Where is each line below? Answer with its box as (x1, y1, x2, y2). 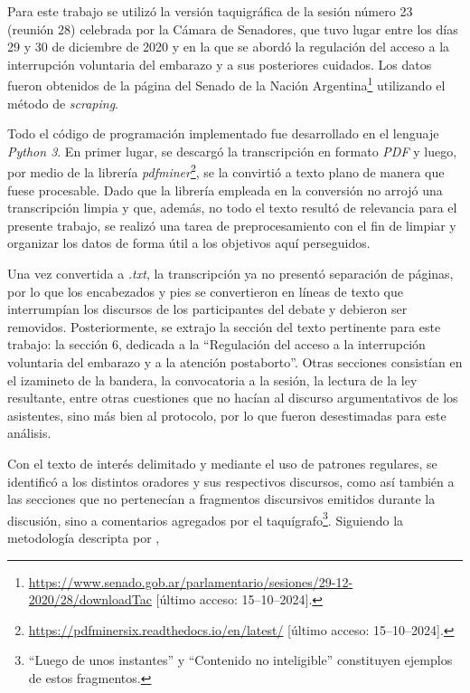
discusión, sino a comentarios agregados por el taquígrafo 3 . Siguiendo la (7, 508, 404, 529)
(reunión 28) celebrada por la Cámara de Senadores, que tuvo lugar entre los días (7, 19, 458, 38)
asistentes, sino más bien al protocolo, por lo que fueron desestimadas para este (7, 405, 446, 424)
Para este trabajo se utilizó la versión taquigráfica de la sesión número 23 (7, 2, 413, 20)
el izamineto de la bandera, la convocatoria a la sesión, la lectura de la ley (7, 370, 418, 389)
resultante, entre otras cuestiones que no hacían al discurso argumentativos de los (7, 388, 458, 407)
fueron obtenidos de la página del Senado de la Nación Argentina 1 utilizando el (7, 73, 446, 95)
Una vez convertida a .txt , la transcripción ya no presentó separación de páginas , (7, 264, 454, 283)
